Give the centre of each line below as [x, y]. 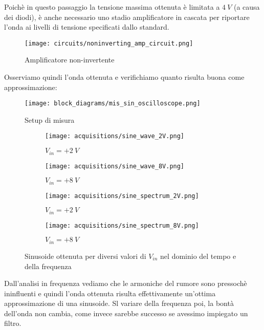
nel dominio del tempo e [198, 256]
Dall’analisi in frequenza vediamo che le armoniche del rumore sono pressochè [126, 283]
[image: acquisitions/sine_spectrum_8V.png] [122, 225]
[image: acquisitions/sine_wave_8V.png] [115, 166]
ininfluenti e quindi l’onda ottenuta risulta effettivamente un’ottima [110, 293]
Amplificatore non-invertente [70, 60]
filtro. [13, 323]
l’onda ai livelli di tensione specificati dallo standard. [87, 27]
